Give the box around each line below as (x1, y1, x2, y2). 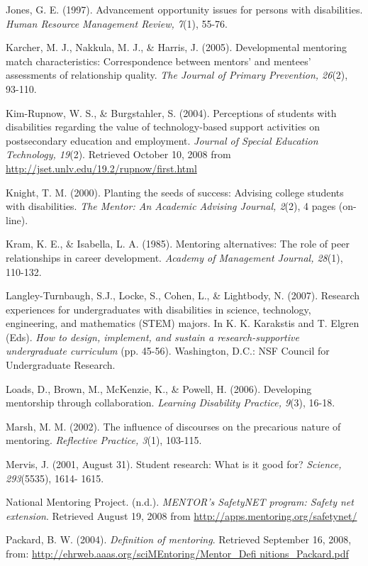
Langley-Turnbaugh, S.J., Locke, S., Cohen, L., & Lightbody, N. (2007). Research (6, 288, 360, 303)
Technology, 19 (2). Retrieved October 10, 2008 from (6, 147, 231, 162)
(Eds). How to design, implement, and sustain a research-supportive (6, 329, 299, 344)
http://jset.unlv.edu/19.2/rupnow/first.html (6, 160, 197, 175)
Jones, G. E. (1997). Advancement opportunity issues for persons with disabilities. (6, 2, 363, 16)
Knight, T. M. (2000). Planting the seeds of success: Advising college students (6, 184, 344, 199)
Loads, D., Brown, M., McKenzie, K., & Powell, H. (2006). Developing (6, 381, 312, 396)
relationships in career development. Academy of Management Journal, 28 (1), (6, 250, 343, 265)
